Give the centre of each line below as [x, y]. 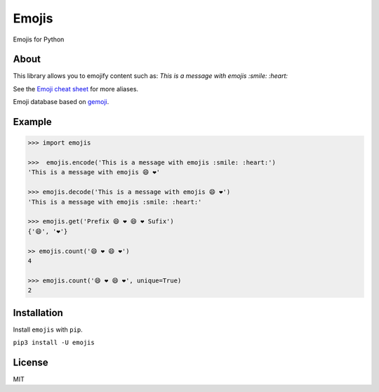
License [31, 362]
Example [32, 122]
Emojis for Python [39, 39]
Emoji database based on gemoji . [61, 102]
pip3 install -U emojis [54, 342]
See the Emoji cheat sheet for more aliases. [76, 89]
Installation [38, 313]
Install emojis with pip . [48, 329]
